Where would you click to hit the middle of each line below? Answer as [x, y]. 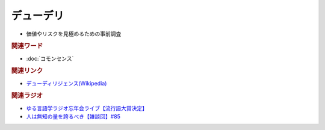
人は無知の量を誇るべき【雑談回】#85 [73, 117]
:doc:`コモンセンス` [50, 58]
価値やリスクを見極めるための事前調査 [74, 34]
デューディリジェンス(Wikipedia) [67, 83]
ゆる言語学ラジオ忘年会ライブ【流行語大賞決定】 [87, 108]
